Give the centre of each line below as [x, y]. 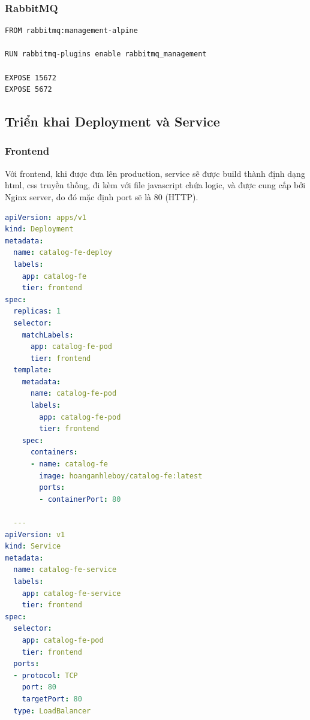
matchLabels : [48, 335]
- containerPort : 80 [80, 499]
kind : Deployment [39, 229]
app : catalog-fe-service [71, 593]
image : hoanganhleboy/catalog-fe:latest [121, 476]
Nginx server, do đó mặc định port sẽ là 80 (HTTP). [102, 196]
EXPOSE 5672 [28, 90]
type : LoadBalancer [52, 711]
